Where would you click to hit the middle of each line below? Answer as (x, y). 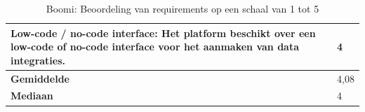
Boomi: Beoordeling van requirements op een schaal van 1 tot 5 (182, 8)
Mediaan (32, 96)
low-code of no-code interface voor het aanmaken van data (155, 47)
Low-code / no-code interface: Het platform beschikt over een (163, 33)
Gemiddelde (40, 78)
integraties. (38, 60)
